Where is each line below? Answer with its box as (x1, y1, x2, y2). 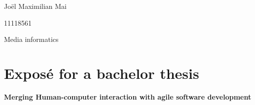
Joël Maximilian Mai (4, 1, 67, 11)
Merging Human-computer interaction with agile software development (4, 91, 252, 102)
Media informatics (4, 34, 59, 44)
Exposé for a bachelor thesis (4, 63, 199, 83)
